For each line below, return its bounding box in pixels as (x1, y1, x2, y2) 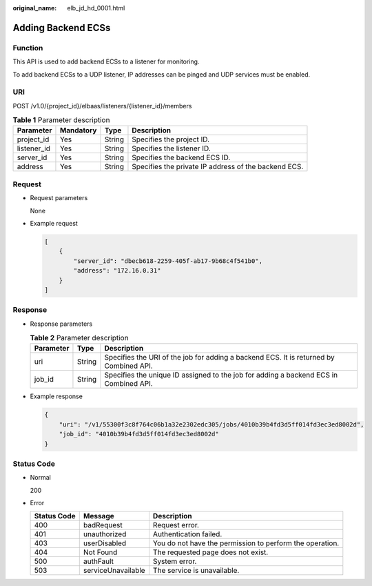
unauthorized (83, 529, 127, 539)
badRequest (83, 520, 123, 530)
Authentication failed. (152, 529, 223, 539)
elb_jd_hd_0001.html (67, 4, 125, 12)
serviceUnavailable (83, 566, 145, 576)
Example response (30, 392, 83, 400)
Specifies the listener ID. (132, 144, 211, 153)
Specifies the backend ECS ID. (132, 153, 231, 162)
